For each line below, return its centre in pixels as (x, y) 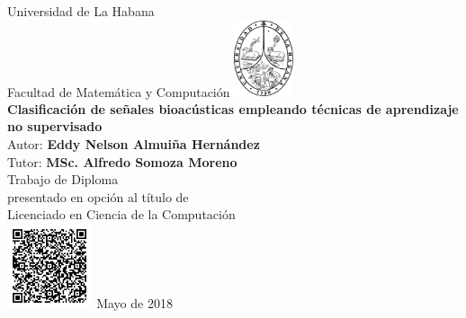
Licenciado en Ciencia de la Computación (121, 214)
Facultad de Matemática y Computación (119, 91)
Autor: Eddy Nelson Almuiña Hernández (134, 144)
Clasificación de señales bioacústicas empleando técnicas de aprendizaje (233, 108)
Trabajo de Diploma (63, 179)
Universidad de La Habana (81, 11)
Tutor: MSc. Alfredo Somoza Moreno (122, 161)
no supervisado (55, 126)
